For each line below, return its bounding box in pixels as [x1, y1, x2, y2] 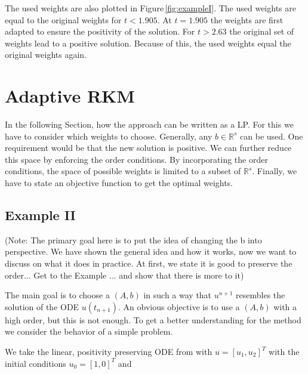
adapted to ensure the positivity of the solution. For [5, 25, 195, 38]
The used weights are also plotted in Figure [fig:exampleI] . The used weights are [5, 2, 296, 14]
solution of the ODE [5, 300, 79, 313]
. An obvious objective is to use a [118, 300, 240, 313]
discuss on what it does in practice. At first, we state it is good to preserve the [5, 257, 292, 270]
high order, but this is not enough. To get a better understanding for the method [5, 313, 301, 326]
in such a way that [143, 289, 212, 301]
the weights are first [210, 13, 284, 26]
